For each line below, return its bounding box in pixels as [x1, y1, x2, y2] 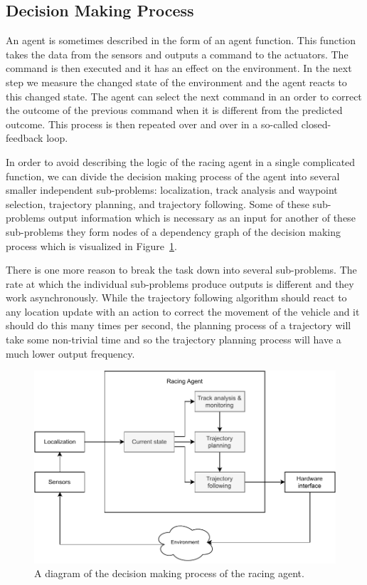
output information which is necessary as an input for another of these [48, 210, 356, 225]
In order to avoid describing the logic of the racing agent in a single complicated [6, 154, 356, 169]
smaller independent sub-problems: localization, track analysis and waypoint [6, 182, 338, 197]
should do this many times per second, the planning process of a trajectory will [6, 318, 351, 333]
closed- [301, 116, 331, 131]
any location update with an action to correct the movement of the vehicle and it [6, 304, 360, 319]
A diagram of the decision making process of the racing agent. [34, 566, 304, 581]
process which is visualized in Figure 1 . [6, 238, 177, 253]
